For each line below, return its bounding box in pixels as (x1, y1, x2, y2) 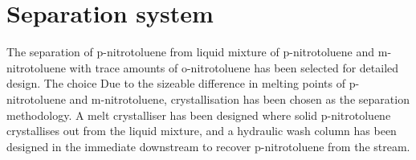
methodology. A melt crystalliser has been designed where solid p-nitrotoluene (6, 106, 391, 123)
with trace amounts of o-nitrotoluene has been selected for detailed (69, 59, 399, 76)
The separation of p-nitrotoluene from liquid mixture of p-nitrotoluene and (6, 43, 375, 60)
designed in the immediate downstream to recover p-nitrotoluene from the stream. (6, 137, 410, 154)
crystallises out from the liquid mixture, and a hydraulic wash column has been (6, 122, 397, 139)
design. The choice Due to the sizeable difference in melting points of (6, 75, 345, 92)
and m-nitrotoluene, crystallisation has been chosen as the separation (69, 90, 410, 107)
